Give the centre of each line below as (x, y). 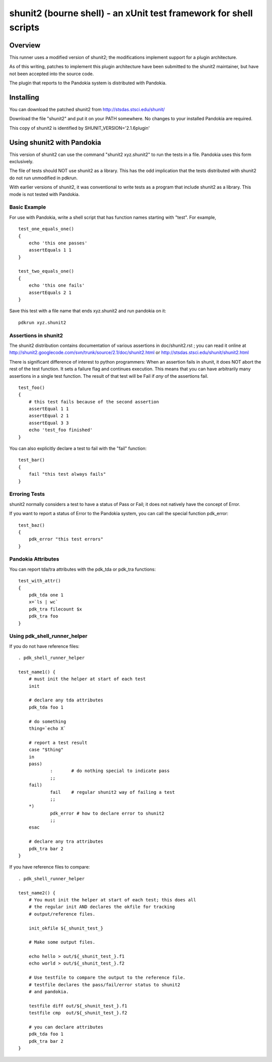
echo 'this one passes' (58, 243)
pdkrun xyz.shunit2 (42, 322)
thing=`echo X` (47, 728)
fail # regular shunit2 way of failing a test (113, 792)
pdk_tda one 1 (46, 595)
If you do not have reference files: (45, 646)
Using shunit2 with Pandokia (55, 142)
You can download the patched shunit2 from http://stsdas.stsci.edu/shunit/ (87, 109)
